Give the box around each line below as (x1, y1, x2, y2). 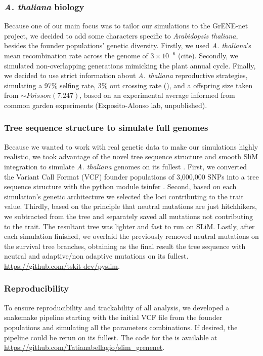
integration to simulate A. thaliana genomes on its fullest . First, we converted (4, 161, 247, 171)
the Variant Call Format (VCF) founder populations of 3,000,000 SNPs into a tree (4, 171, 259, 182)
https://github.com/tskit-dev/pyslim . (4, 260, 120, 271)
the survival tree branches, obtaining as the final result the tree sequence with (4, 240, 246, 251)
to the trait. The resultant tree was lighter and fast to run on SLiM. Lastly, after (4, 221, 255, 231)
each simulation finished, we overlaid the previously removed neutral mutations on (4, 231, 259, 241)
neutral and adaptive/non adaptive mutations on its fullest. (4, 251, 189, 261)
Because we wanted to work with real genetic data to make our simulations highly (4, 141, 258, 152)
